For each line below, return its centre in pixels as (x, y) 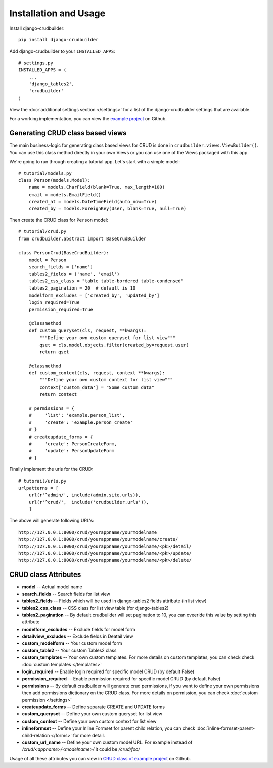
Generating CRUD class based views (68, 133)
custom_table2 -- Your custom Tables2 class (69, 650)
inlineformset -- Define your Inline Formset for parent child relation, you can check (109, 728)
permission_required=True (61, 309)
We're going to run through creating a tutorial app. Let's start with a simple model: (95, 162)
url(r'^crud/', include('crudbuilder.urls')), (89, 502)
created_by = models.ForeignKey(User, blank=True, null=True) (107, 209)
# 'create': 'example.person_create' (81, 422)
